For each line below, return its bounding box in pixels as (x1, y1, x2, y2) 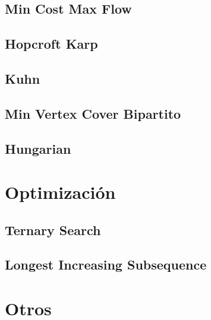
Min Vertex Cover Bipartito (5, 104, 181, 122)
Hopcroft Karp (5, 34, 98, 53)
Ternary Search (5, 220, 101, 239)
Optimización (5, 180, 116, 204)
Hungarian (5, 139, 71, 157)
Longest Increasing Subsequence (5, 255, 207, 274)
